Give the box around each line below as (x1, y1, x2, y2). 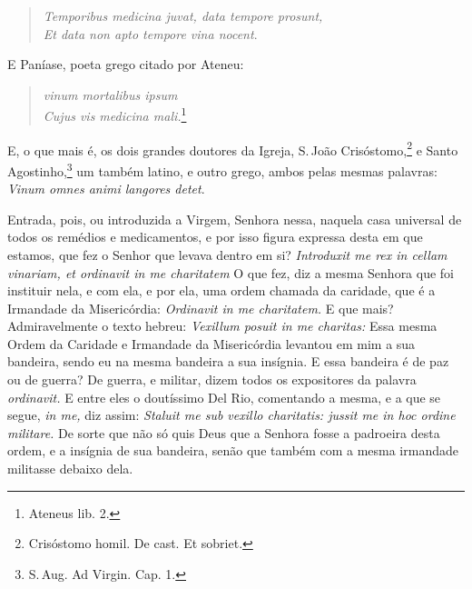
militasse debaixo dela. (7, 459, 133, 478)
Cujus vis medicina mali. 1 (43, 104, 187, 125)
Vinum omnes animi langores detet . (7, 179, 205, 198)
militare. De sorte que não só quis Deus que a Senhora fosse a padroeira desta (7, 423, 440, 442)
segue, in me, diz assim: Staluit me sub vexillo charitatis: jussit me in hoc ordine (7, 405, 456, 424)
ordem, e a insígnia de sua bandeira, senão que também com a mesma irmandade (7, 441, 458, 460)
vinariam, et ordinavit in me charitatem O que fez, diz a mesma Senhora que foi (7, 263, 455, 282)
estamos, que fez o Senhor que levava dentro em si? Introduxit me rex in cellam (7, 245, 447, 264)
